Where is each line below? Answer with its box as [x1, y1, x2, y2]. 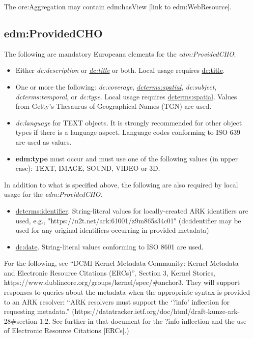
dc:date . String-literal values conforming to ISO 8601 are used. [15, 241, 204, 251]
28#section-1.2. [4, 315, 51, 326]
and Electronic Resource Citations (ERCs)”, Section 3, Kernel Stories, [4, 267, 215, 277]
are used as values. [15, 136, 72, 147]
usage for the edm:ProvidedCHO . [4, 189, 103, 199]
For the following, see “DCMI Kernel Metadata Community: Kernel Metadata [4, 258, 239, 268]
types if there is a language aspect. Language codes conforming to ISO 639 [15, 127, 240, 137]
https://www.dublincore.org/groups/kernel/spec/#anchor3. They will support [4, 277, 240, 287]
